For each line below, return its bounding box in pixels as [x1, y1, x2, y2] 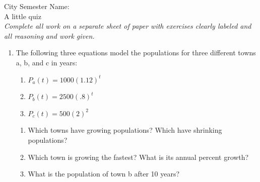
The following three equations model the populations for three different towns [16, 47, 256, 58]
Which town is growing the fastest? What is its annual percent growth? [28, 151, 249, 162]
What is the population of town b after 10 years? [28, 168, 180, 179]
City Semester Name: [4, 1, 70, 11]
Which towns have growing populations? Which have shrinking [28, 125, 222, 135]
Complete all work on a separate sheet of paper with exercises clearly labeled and [4, 21, 251, 31]
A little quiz [4, 11, 41, 21]
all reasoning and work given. [4, 30, 95, 41]
